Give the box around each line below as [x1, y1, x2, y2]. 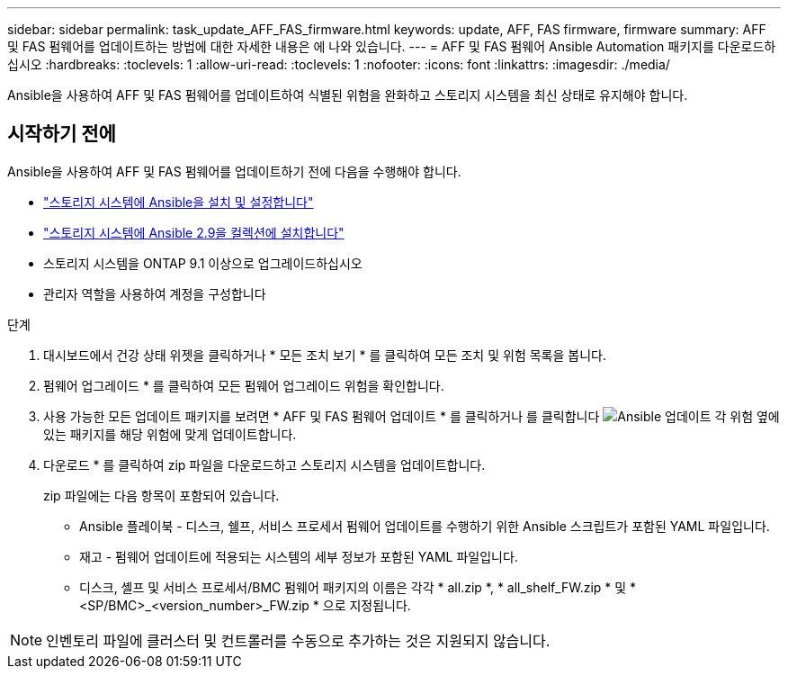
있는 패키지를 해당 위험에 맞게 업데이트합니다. [43, 426, 297, 442]
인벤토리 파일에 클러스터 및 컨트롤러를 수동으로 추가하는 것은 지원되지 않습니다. [46, 631, 551, 650]
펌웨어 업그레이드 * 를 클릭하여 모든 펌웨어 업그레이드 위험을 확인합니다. [43, 377, 444, 393]
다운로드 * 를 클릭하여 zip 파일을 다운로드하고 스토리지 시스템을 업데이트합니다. [43, 456, 486, 473]
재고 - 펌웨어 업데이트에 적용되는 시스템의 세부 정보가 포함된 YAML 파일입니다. [79, 548, 518, 564]
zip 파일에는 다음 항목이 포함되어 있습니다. [43, 487, 280, 503]
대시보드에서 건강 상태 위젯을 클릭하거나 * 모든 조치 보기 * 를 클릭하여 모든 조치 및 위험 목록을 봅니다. [43, 347, 606, 363]
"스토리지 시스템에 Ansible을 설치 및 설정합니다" [43, 194, 314, 210]
